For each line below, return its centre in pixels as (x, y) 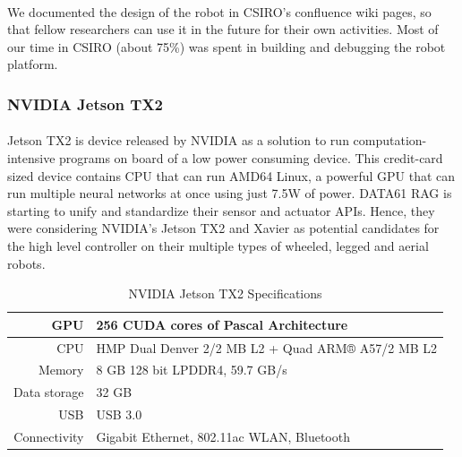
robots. (26, 263)
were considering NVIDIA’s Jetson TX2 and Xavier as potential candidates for (223, 228)
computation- (390, 140)
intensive (31, 158)
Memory (61, 370)
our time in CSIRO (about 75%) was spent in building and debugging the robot (227, 46)
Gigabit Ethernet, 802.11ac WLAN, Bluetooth (223, 436)
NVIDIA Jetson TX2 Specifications (225, 293)
